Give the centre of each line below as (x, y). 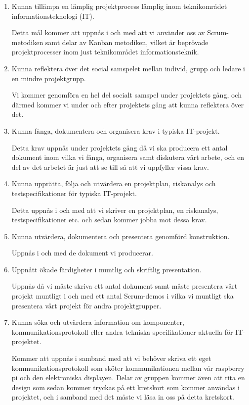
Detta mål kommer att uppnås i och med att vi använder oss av (108, 32)
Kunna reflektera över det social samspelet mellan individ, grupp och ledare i (128, 68)
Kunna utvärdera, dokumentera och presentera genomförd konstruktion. (121, 236)
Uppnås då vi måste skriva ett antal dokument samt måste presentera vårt (124, 286)
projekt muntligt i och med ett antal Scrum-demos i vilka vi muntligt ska (123, 296)
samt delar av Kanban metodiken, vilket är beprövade (127, 42)
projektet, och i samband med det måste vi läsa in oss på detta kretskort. (123, 397)
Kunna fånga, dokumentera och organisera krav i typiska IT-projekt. (116, 130)
